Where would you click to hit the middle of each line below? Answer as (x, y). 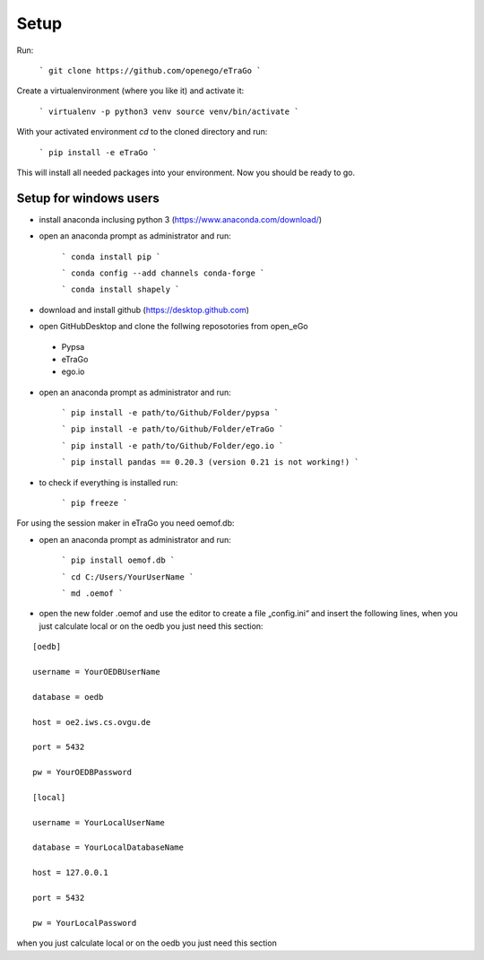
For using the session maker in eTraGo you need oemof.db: (125, 523)
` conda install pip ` (111, 257)
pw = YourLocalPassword (85, 923)
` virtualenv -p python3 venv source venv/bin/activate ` (169, 111)
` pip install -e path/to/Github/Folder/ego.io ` (173, 445)
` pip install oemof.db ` (118, 560)
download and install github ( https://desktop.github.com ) (144, 310)
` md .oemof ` (92, 593)
